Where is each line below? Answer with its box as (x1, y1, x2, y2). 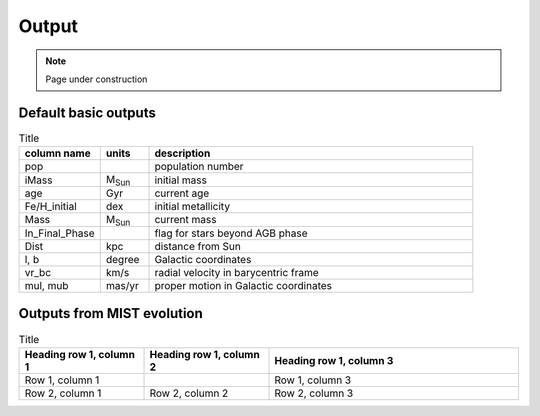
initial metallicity (154, 200, 230, 214)
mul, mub (24, 278, 69, 292)
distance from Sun (154, 239, 242, 253)
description (154, 146, 211, 160)
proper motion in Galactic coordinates (154, 278, 332, 292)
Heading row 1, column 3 (274, 353, 394, 367)
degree (105, 252, 140, 266)
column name (24, 146, 91, 160)
